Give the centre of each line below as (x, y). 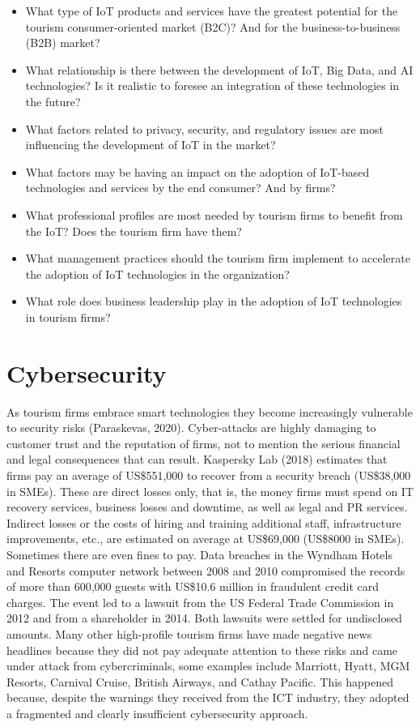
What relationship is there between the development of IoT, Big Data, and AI (219, 69)
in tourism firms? (68, 316)
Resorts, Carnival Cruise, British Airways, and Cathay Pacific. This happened (200, 681)
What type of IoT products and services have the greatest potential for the (212, 11)
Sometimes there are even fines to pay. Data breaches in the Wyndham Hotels (199, 554)
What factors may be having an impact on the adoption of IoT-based (197, 171)
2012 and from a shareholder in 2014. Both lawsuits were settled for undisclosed (204, 618)
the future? (53, 101)
